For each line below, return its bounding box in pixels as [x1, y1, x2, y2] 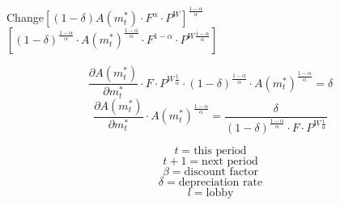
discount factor [184, 165, 259, 178]
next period [202, 155, 258, 167]
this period [193, 144, 247, 157]
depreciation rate [178, 176, 263, 188]
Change [6, 9, 44, 26]
